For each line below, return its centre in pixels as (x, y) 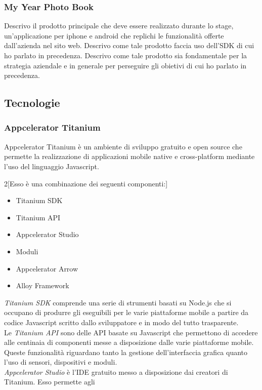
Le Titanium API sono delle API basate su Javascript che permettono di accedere (131, 332)
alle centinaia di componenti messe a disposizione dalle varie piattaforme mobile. (129, 342)
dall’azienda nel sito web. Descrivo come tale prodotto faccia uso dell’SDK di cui (129, 45)
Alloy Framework (42, 285)
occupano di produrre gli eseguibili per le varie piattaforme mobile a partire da (126, 312)
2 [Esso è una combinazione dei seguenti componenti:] (86, 183)
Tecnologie (32, 103)
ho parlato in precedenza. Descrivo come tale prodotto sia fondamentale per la (126, 55)
